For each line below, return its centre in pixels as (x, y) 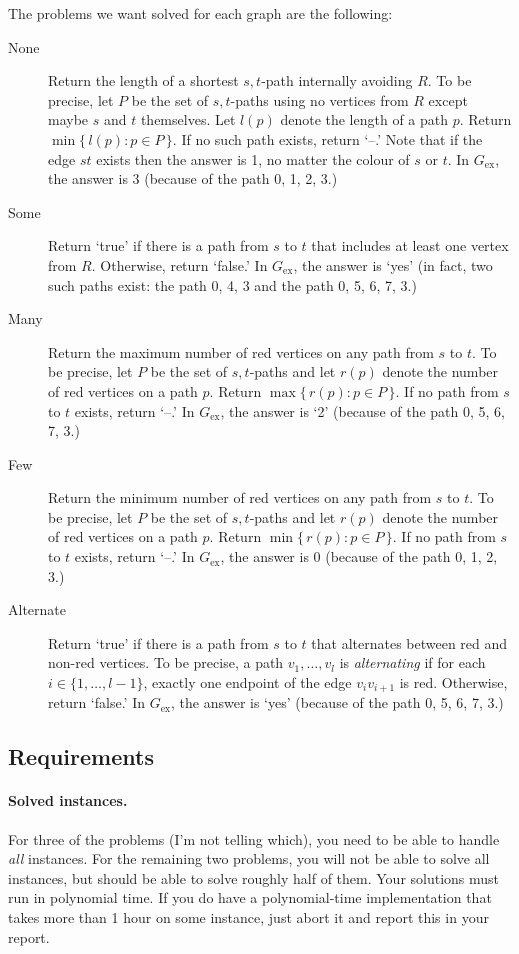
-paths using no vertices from (319, 99)
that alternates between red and (409, 642)
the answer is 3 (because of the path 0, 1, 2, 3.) (193, 178)
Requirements (81, 756)
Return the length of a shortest (143, 80)
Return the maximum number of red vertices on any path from (241, 351)
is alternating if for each (412, 662)
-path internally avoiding (337, 80)
